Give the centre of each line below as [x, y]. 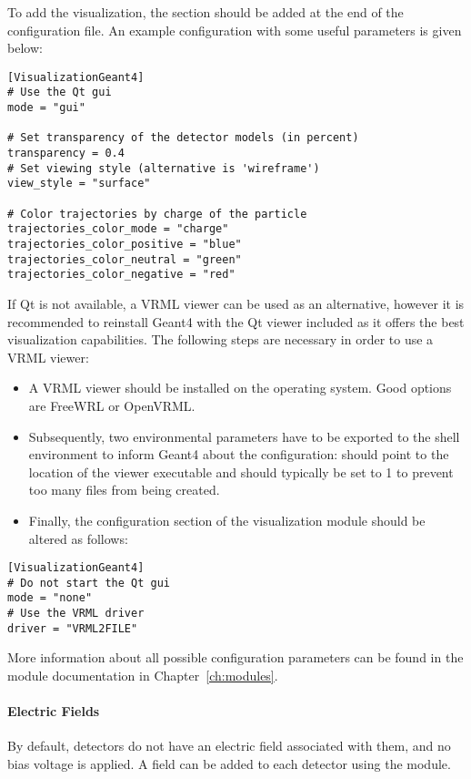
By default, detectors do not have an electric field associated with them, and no [229, 746]
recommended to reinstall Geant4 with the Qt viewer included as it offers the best [236, 321]
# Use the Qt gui [60, 92]
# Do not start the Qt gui [89, 583]
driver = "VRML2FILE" [73, 628]
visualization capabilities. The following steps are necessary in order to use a [220, 339]
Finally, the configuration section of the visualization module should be [227, 520]
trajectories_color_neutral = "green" [125, 259]
